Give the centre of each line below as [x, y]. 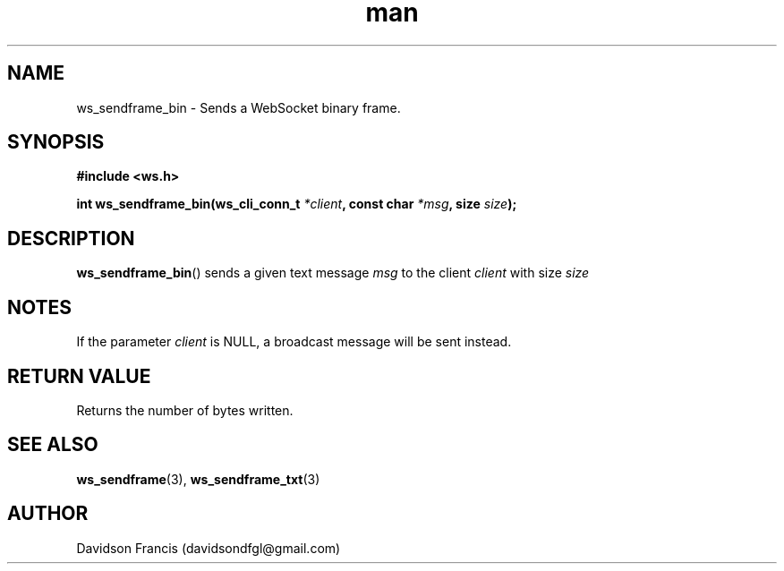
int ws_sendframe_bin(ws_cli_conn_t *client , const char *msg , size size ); [297, 204]
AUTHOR [48, 514]
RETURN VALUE [79, 376]
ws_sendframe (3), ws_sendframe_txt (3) [198, 479]
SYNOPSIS [56, 142]
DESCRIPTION [71, 238]
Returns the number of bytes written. [185, 410]
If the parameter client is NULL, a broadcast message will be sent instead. [294, 342]
